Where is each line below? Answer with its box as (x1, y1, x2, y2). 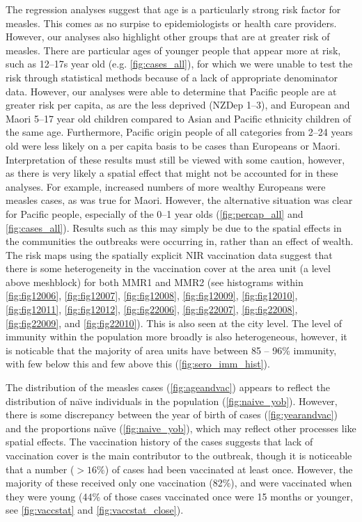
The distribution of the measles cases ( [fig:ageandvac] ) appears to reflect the (6, 380, 331, 395)
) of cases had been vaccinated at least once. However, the (104, 461, 353, 476)
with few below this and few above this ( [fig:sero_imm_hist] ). (6, 356, 270, 371)
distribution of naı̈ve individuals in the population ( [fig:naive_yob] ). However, (6, 393, 338, 408)
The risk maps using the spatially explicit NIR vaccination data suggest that (6, 247, 333, 262)
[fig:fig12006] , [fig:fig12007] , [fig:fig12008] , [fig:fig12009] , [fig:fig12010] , (6, 288, 298, 303)
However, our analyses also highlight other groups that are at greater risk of (6, 29, 330, 44)
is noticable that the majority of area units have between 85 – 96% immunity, (6, 342, 337, 357)
